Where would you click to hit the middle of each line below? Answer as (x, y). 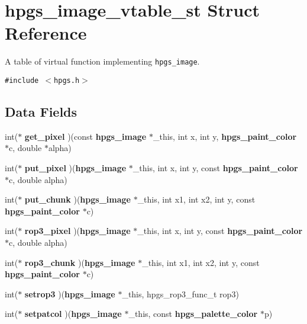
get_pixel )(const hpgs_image (85, 136)
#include (22, 80)
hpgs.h (67, 80)
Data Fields (41, 112)
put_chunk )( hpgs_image (77, 199)
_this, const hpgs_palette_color (193, 314)
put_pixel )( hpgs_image (75, 168)
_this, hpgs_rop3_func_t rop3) (180, 293)
